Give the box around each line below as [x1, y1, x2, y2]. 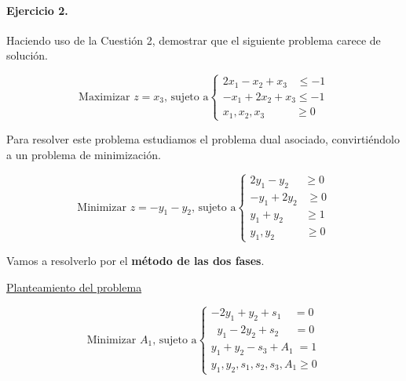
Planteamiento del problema [6, 278, 142, 295]
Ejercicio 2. [6, 2, 68, 18]
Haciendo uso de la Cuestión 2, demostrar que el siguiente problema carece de [6, 31, 381, 48]
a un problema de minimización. [6, 146, 161, 162]
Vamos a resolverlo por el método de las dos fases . [6, 252, 265, 268]
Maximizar [79, 91, 130, 103]
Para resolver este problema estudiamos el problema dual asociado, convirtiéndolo [6, 130, 400, 147]
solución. [6, 47, 48, 63]
